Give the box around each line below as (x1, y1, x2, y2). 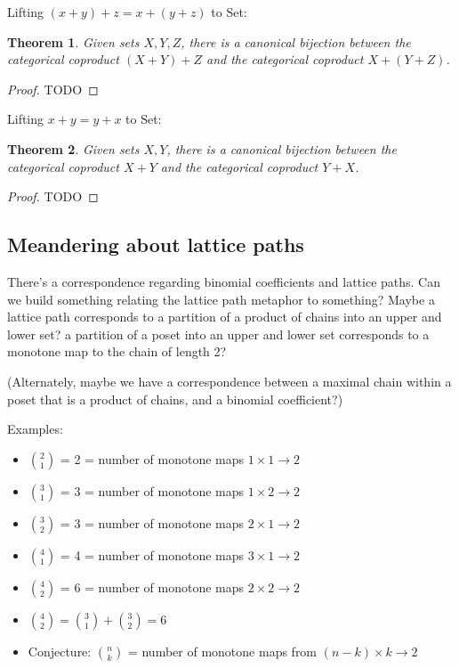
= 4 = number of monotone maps (60, 545, 245, 564)
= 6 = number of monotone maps (60, 577, 245, 596)
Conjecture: (28, 641, 92, 660)
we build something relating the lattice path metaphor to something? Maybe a (7, 289, 435, 308)
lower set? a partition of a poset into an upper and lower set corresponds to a (7, 324, 430, 343)
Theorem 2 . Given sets (7, 139, 140, 158)
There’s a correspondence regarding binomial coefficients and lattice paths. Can (7, 272, 440, 290)
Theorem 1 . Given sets (7, 32, 140, 51)
